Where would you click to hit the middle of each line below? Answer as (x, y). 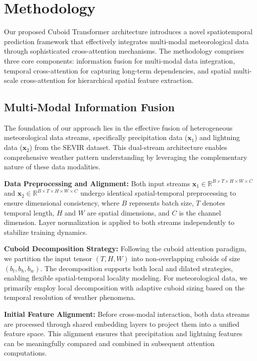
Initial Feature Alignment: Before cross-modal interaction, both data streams (127, 314)
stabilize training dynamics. (46, 232)
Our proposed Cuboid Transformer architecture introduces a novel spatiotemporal (128, 32)
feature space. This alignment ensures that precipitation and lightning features (123, 333)
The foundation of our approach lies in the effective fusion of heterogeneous (118, 127)
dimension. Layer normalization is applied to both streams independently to (119, 222)
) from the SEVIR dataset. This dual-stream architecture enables (128, 147)
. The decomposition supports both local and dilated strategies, (137, 268)
